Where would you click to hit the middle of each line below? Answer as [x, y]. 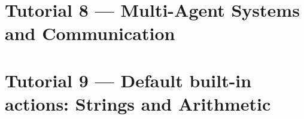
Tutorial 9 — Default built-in [128, 80]
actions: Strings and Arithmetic [138, 103]
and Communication [90, 33]
